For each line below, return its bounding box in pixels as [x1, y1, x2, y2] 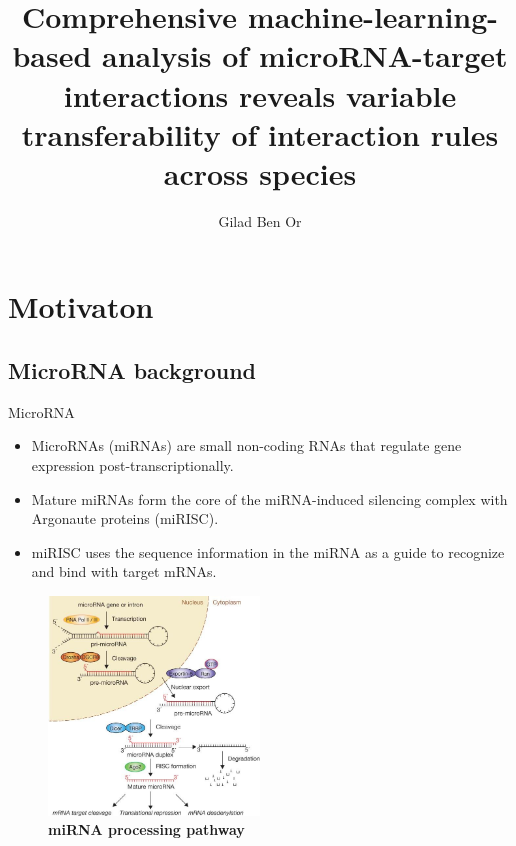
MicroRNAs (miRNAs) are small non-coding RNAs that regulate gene [31, 435, 462, 456]
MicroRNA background [8, 355, 257, 386]
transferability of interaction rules [21, 113, 499, 154]
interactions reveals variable [63, 74, 457, 115]
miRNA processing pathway [48, 819, 245, 840]
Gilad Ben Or [218, 210, 302, 231]
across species [163, 152, 357, 193]
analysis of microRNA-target [102, 35, 508, 76]
